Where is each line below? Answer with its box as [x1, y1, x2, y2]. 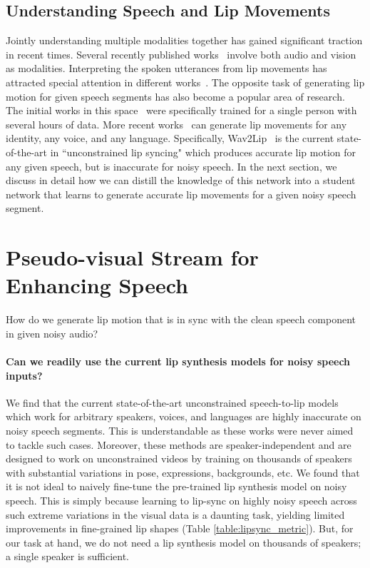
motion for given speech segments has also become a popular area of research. [6, 88, 345, 103]
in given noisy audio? [6, 325, 98, 340]
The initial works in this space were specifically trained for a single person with [6, 103, 357, 118]
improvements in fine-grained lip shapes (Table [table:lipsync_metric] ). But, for [6, 521, 354, 536]
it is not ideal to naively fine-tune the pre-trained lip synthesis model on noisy [6, 479, 347, 494]
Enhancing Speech [6, 270, 188, 300]
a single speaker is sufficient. [6, 549, 129, 564]
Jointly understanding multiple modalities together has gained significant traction [6, 33, 363, 48]
